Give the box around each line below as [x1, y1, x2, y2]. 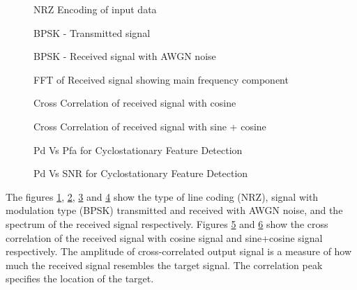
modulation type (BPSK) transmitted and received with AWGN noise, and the [6, 203, 343, 217]
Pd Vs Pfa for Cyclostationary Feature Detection [33, 142, 243, 157]
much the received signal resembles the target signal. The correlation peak [6, 257, 323, 272]
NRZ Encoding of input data [33, 2, 157, 16]
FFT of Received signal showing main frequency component [33, 72, 289, 86]
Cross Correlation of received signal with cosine [33, 96, 236, 110]
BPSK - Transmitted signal [33, 25, 151, 40]
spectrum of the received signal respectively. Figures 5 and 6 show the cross [6, 216, 328, 231]
